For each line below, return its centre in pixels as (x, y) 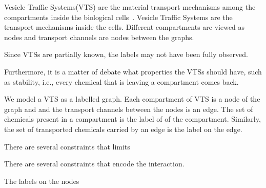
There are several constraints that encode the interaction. (94, 164)
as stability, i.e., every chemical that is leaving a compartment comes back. (121, 81)
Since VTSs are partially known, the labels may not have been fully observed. (126, 54)
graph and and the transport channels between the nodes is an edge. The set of (129, 109)
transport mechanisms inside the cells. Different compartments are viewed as (125, 27)
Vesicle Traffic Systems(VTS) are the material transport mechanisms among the (130, 7)
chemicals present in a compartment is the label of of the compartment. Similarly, (132, 119)
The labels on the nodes (42, 181)
